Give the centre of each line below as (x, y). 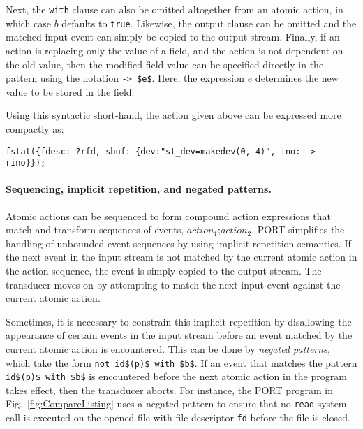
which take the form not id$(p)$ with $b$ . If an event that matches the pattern (181, 362)
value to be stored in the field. (70, 91)
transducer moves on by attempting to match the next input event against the (173, 284)
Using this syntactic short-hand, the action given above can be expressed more (173, 115)
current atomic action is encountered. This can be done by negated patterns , (168, 348)
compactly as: (35, 128)
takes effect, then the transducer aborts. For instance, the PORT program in (169, 390)
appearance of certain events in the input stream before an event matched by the (179, 335)
